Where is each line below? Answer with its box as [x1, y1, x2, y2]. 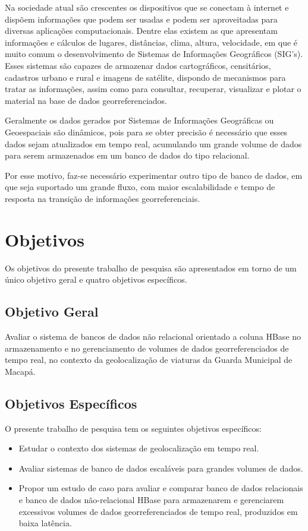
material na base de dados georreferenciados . [5, 94, 167, 106]
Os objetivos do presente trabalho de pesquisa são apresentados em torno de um [5, 261, 297, 274]
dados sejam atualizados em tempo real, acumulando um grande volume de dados [5, 137, 302, 150]
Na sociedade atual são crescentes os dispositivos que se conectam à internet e [5, 1, 289, 13]
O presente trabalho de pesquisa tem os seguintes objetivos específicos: [5, 422, 262, 434]
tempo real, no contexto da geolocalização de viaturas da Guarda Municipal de [5, 353, 293, 366]
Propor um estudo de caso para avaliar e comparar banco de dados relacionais [18, 482, 303, 494]
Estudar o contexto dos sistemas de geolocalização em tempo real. [18, 442, 259, 454]
